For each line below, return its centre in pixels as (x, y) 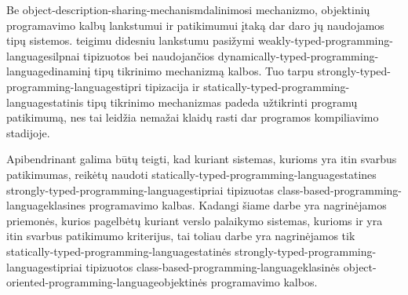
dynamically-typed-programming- (298, 55)
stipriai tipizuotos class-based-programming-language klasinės (194, 266)
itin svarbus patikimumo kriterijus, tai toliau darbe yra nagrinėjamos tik (181, 236)
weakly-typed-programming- (325, 40)
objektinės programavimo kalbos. (238, 282)
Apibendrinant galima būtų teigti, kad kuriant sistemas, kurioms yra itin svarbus (202, 159)
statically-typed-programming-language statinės (119, 251)
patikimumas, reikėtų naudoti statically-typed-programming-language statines (191, 174)
